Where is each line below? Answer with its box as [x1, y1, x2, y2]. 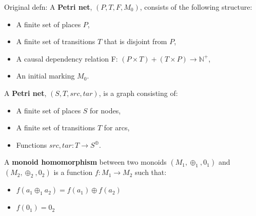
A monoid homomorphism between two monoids [4, 156, 167, 167]
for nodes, [90, 105, 121, 115]
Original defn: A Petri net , [4, 2, 92, 12]
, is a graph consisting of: [99, 87, 178, 98]
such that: [135, 167, 167, 178]
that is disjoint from [104, 36, 167, 47]
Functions [16, 139, 47, 150]
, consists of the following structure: [140, 2, 252, 12]
